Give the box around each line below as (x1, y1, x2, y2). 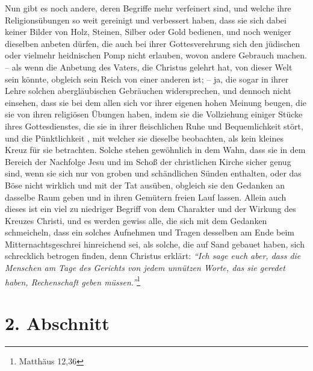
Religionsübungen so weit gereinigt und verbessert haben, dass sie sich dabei (5, 13, 287, 26)
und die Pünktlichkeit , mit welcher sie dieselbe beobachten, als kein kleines (5, 131, 284, 144)
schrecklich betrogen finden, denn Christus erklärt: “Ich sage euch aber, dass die (5, 249, 301, 262)
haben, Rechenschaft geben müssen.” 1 (5, 273, 141, 288)
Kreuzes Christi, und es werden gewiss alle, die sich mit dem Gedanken (5, 214, 267, 226)
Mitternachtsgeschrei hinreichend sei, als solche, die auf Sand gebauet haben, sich (5, 237, 305, 250)
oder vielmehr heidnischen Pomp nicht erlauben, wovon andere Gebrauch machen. (5, 49, 307, 61)
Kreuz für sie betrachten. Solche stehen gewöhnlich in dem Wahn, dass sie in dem (5, 143, 306, 156)
